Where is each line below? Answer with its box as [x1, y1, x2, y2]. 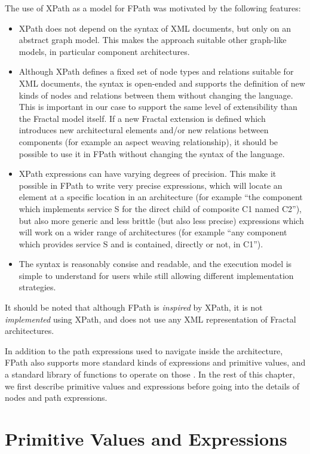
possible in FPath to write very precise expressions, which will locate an [19, 179, 283, 191]
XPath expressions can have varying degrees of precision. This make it [19, 167, 277, 180]
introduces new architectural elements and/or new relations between [19, 124, 269, 136]
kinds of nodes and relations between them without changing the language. [19, 88, 293, 101]
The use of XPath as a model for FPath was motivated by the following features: [5, 2, 301, 14]
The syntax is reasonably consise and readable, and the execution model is [19, 257, 292, 270]
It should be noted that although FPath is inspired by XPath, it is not [5, 301, 263, 314]
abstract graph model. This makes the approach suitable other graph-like [19, 33, 287, 46]
